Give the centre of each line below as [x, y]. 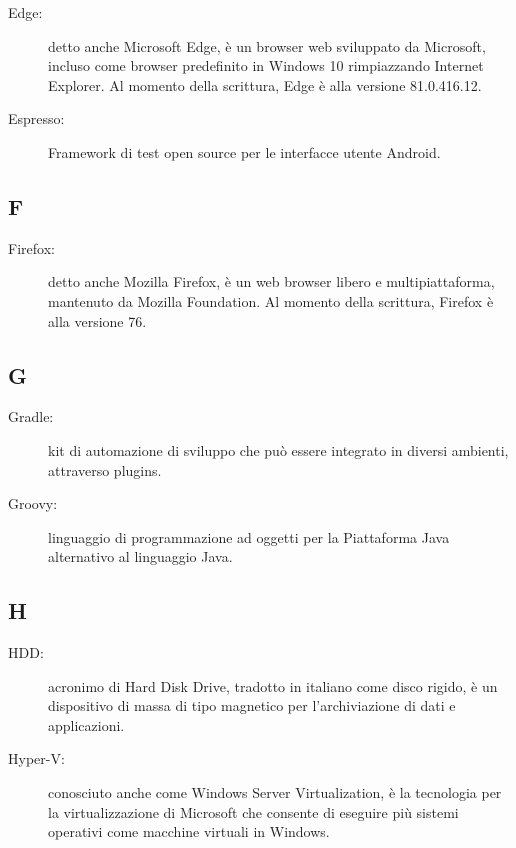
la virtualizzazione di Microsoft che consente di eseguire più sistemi [253, 811]
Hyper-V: [36, 758]
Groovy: [33, 503]
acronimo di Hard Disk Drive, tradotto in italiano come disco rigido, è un [273, 685]
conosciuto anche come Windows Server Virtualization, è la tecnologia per [275, 792]
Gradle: [31, 416]
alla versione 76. [97, 320]
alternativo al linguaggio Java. [140, 556]
